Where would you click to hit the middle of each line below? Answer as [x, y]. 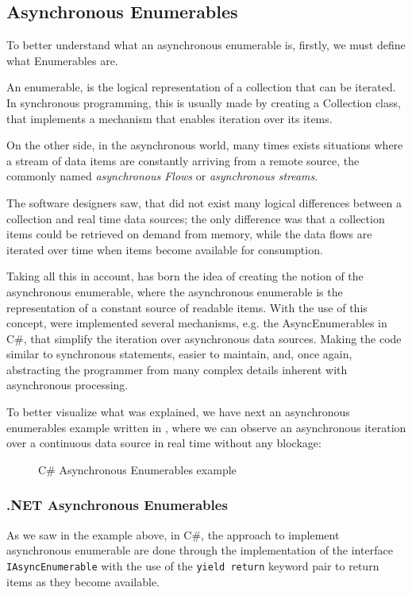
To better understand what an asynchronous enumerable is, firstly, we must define [206, 45]
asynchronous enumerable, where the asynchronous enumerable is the [175, 291]
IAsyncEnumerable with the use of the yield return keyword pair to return [193, 565]
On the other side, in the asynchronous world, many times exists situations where [205, 145]
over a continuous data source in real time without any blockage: [164, 443]
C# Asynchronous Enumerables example [137, 469]
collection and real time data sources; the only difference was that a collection [196, 218]
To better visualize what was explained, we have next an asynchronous [178, 412]
